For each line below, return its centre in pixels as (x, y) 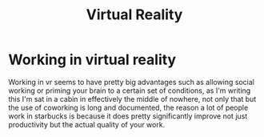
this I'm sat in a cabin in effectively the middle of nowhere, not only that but (132, 99)
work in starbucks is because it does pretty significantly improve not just (128, 116)
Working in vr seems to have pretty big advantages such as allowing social (131, 82)
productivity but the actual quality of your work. (87, 124)
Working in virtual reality (92, 60)
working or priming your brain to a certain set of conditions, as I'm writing (130, 91)
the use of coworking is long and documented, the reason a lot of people (128, 107)
